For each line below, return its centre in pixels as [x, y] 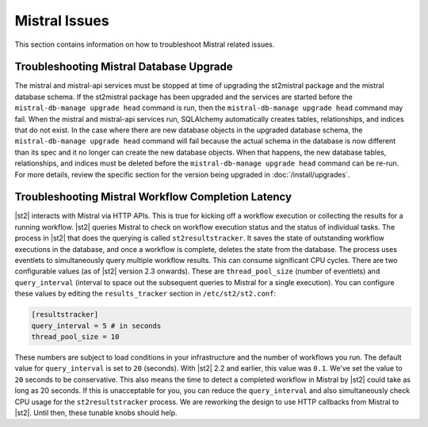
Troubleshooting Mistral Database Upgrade [124, 67]
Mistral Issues [62, 21]
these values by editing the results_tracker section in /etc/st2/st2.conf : [145, 294]
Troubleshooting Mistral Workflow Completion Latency [153, 197]
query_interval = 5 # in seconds [96, 326]
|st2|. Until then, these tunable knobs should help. [96, 413]
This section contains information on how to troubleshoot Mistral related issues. [145, 44]
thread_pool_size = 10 [75, 336]
